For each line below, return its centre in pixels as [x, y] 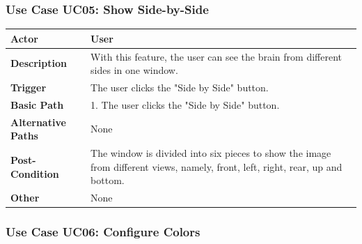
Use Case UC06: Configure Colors [103, 232]
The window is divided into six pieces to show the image [211, 153]
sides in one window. [134, 70]
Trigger [29, 87]
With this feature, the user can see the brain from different [216, 56]
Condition [35, 173]
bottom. [108, 180]
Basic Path [37, 104]
